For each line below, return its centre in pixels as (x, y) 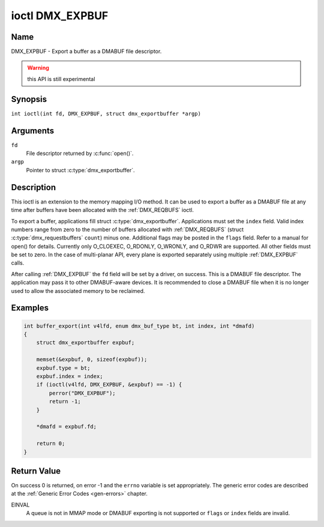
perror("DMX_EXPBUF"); (82, 393)
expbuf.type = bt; (63, 368)
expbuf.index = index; (70, 376)
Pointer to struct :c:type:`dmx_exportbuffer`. (80, 170)
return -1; (65, 402)
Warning (38, 68)
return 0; (51, 444)
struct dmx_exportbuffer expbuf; (85, 343)
